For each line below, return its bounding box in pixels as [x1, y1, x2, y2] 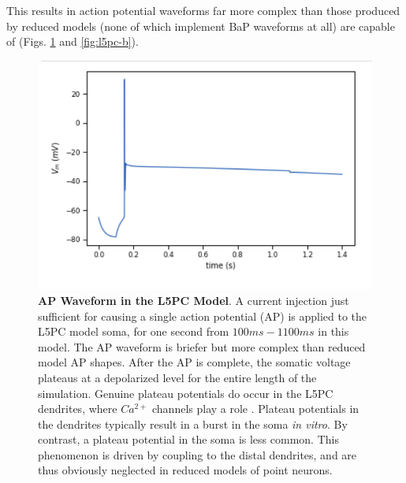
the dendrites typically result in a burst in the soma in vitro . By [38, 415, 348, 432]
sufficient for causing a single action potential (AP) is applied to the [38, 307, 367, 324]
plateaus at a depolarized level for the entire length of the [38, 369, 317, 385]
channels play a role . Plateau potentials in [151, 400, 359, 417]
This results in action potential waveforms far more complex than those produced [6, 2, 400, 18]
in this [318, 323, 349, 340]
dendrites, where [38, 400, 117, 417]
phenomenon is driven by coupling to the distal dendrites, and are [38, 446, 357, 463]
